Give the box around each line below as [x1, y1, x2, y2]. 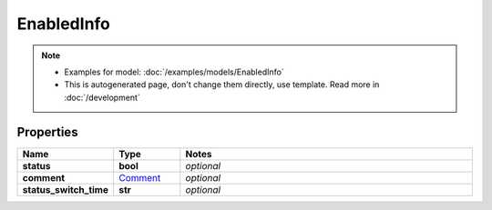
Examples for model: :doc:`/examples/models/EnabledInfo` [64, 66, 284, 77]
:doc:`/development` [64, 92, 140, 103]
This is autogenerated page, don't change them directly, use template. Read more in [64, 79, 380, 90]
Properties [16, 124, 78, 140]
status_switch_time [22, 183, 109, 195]
